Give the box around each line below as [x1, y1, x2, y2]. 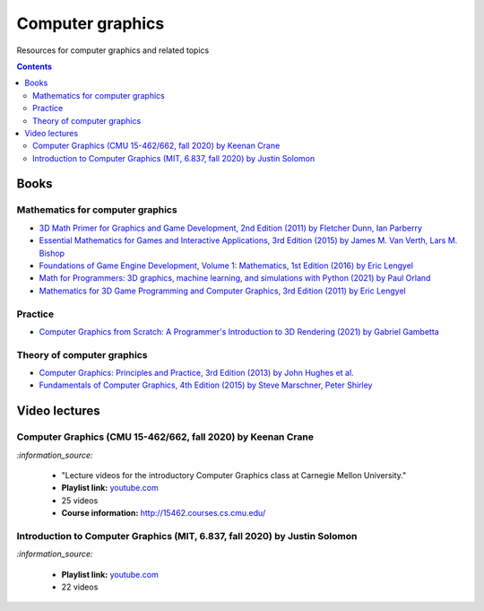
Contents [16, 61, 53, 72]
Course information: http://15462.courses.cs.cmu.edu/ [61, 508, 266, 519]
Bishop [39, 248, 65, 258]
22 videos [61, 581, 99, 592]
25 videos [61, 494, 99, 506]
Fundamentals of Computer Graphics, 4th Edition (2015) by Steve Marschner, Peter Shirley [39, 380, 373, 390]
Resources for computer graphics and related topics [16, 45, 210, 56]
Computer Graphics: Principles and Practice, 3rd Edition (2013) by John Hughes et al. [39, 368, 354, 379]
